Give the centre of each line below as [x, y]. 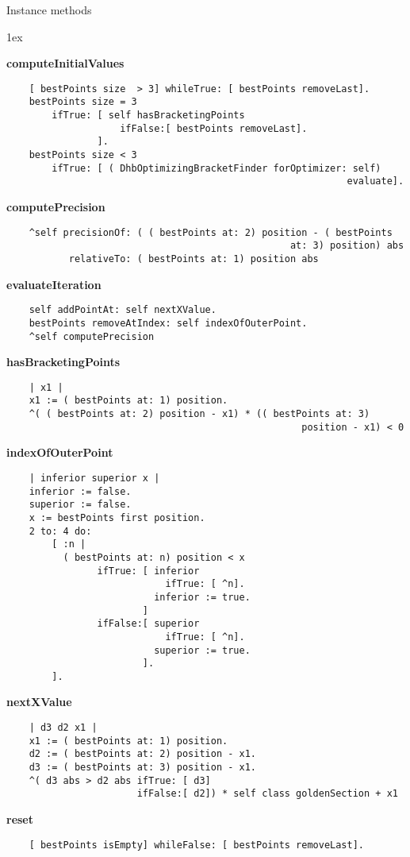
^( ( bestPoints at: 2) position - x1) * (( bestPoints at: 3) [199, 414]
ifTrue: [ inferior [148, 571]
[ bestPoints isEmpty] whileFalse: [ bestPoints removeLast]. [197, 845]
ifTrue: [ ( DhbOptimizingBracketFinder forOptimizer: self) [216, 168]
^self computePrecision [92, 336]
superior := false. [80, 505]
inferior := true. [202, 597]
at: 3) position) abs [347, 246]
